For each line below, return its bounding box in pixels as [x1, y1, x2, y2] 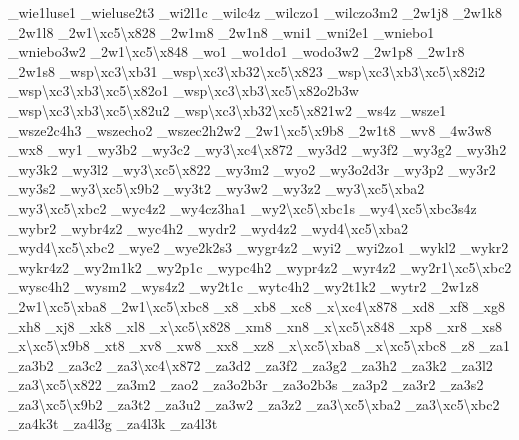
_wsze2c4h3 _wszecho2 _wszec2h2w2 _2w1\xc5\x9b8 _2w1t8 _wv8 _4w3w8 [8, 119, 492, 140]
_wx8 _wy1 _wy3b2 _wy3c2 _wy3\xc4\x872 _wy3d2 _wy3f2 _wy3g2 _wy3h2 [8, 139, 507, 160]
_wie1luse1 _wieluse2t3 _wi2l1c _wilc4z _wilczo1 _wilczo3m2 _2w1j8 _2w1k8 [8, 2, 502, 22]
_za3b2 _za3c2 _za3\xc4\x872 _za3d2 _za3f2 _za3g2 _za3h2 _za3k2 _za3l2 [8, 354, 493, 375]
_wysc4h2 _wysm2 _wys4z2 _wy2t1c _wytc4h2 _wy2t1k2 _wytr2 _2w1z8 [8, 276, 479, 297]
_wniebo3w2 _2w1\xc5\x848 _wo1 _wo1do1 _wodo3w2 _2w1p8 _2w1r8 [8, 41, 465, 62]
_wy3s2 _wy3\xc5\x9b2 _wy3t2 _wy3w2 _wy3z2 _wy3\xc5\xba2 [8, 178, 425, 199]
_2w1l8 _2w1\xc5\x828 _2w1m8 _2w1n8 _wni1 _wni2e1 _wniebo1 [8, 21, 435, 42]
